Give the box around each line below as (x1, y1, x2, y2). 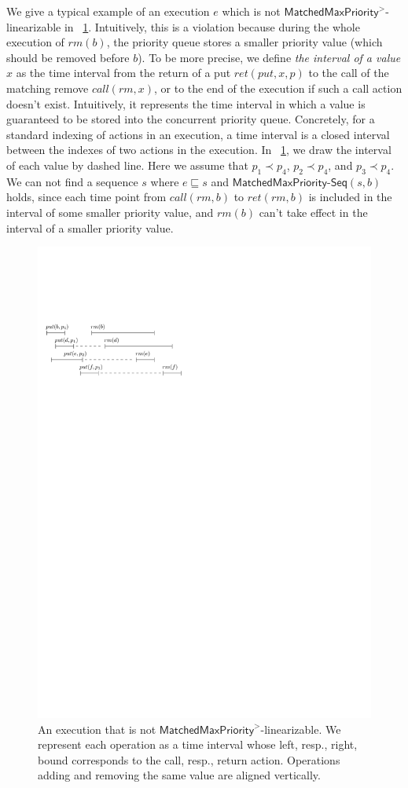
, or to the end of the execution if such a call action (154, 79, 402, 96)
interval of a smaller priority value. (6, 219, 174, 236)
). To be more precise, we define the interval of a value (138, 49, 401, 65)
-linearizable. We (260, 720, 341, 737)
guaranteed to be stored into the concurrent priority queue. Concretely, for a (6, 111, 375, 127)
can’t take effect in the (259, 203, 368, 220)
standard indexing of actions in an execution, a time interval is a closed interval (6, 126, 390, 142)
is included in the (308, 189, 392, 205)
